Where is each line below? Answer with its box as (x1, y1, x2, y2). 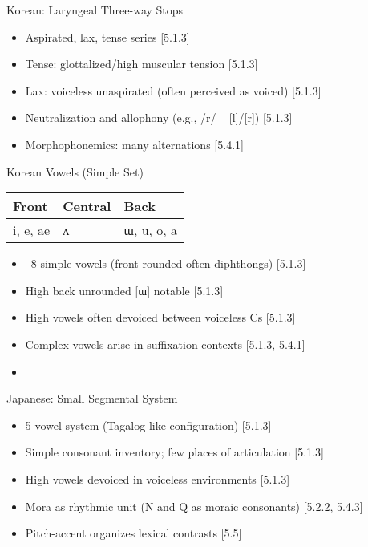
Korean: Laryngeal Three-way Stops (6, 2, 184, 18)
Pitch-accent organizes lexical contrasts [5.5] (25, 525, 242, 541)
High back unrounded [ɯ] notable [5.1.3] (25, 282, 224, 298)
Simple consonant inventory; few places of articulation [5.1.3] (25, 444, 324, 460)
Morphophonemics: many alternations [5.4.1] (25, 136, 244, 152)
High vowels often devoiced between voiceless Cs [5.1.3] (25, 309, 296, 326)
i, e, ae (13, 221, 51, 240)
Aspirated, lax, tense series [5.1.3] (25, 28, 190, 45)
